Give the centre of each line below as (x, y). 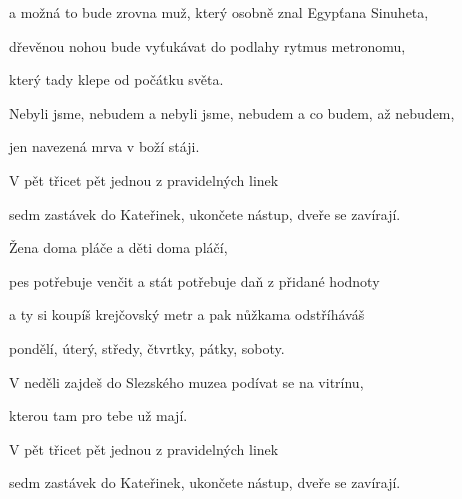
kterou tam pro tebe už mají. (98, 415)
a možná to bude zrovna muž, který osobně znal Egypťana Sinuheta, (219, 12)
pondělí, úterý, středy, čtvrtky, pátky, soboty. (147, 347)
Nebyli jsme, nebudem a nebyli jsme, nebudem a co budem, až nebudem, (232, 112)
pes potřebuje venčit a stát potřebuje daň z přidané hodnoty (194, 280)
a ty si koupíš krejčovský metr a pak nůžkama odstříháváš (187, 314)
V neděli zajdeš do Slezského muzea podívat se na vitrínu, (186, 381)
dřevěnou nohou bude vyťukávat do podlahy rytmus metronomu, (207, 45)
